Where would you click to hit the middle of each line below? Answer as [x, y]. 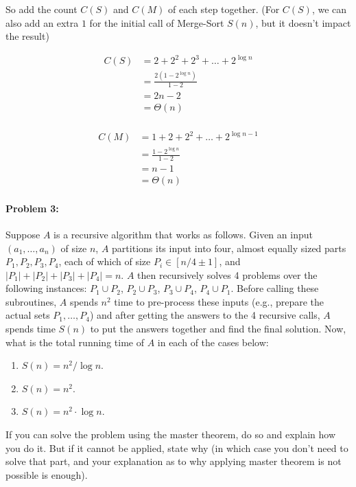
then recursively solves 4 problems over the [227, 274]
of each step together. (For [224, 9]
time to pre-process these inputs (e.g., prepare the [219, 301]
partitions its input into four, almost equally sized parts [229, 248]
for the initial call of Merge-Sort [157, 22]
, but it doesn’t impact [303, 22]
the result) [27, 36]
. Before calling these [275, 288]
